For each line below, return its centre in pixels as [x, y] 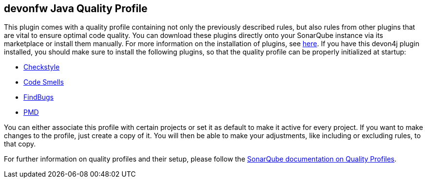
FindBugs [39, 97]
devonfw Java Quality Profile [76, 9]
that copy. [20, 144]
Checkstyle [42, 67]
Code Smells [44, 82]
